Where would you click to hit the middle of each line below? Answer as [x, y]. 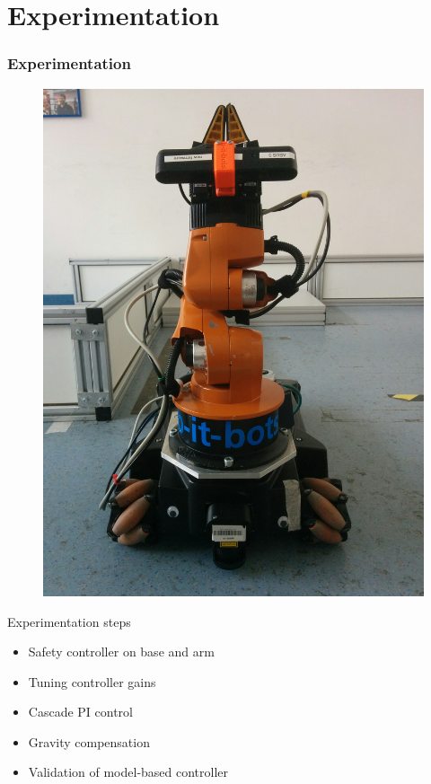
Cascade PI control [80, 712]
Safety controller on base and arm [121, 652]
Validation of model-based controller [128, 772]
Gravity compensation [89, 741]
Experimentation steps [69, 621]
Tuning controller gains [92, 681]
